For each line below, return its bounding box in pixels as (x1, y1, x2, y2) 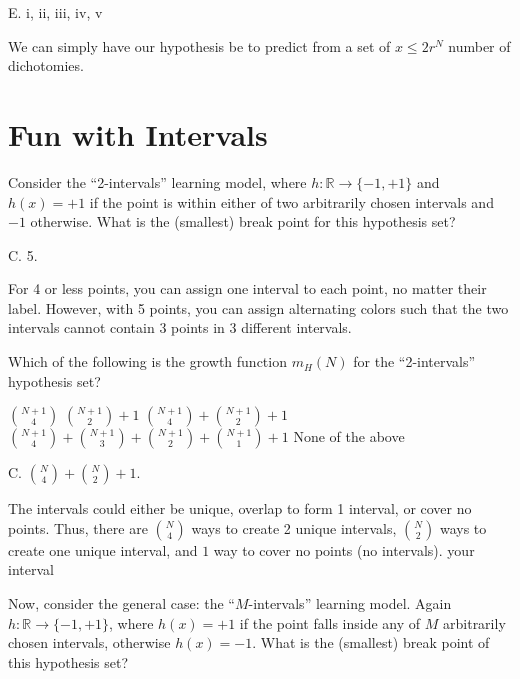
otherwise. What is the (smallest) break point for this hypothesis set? (30, 211, 456, 232)
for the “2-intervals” (353, 351, 476, 372)
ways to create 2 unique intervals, (191, 517, 397, 538)
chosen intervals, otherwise (8, 632, 171, 653)
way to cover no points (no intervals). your (213, 539, 475, 560)
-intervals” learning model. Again (248, 593, 452, 614)
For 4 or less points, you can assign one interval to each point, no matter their (8, 278, 487, 299)
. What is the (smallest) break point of (252, 632, 490, 653)
